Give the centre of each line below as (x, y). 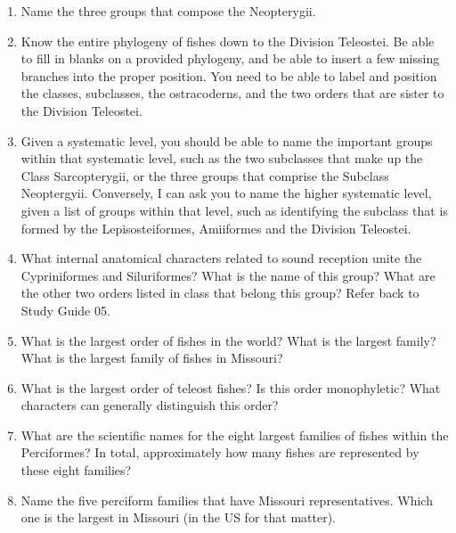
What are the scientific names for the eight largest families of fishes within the (235, 435)
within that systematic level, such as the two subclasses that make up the (222, 158)
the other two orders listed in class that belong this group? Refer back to (220, 293)
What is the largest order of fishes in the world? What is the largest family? (228, 340)
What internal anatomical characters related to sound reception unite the (221, 258)
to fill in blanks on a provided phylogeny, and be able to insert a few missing (230, 58)
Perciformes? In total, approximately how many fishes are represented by (220, 452)
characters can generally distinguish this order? (150, 405)
